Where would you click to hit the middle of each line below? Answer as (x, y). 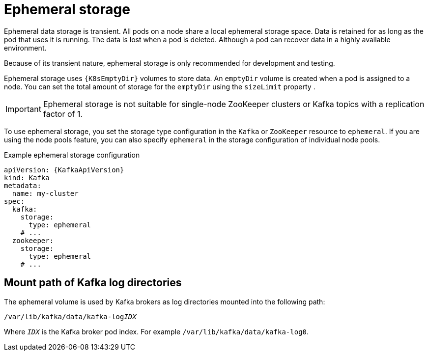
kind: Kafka (27, 177)
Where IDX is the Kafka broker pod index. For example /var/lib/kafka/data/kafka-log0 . (157, 331)
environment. (25, 48)
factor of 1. (63, 114)
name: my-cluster (45, 193)
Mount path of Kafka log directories (93, 283)
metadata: (23, 185)
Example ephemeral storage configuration (72, 155)
